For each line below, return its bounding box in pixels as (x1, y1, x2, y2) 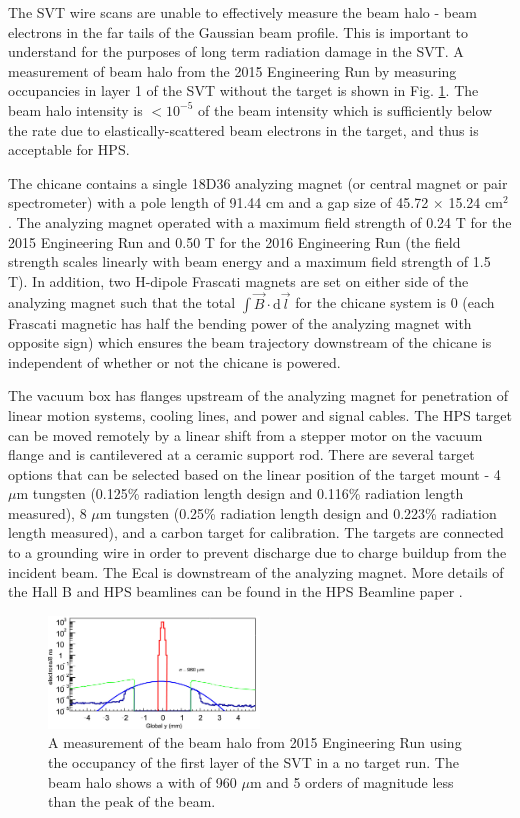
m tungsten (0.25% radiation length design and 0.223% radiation (99, 502, 497, 523)
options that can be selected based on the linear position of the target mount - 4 (8, 463, 501, 484)
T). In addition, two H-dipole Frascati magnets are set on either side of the (8, 270, 469, 291)
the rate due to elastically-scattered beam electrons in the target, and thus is (8, 119, 479, 140)
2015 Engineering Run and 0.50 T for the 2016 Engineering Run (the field (8, 231, 461, 252)
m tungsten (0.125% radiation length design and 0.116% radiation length (16, 483, 464, 504)
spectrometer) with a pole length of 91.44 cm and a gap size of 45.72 (8, 192, 429, 213)
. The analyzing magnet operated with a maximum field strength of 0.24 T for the (8, 211, 512, 232)
